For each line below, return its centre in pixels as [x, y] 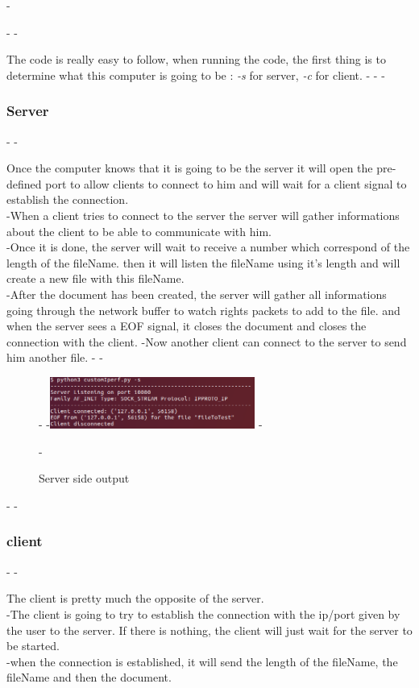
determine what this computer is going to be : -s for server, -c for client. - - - [196, 75]
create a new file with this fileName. [95, 278]
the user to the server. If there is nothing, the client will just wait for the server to [209, 630]
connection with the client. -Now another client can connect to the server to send [207, 341]
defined [24, 183]
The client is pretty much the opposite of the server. [135, 598]
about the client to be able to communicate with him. [139, 231]
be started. [33, 646]
